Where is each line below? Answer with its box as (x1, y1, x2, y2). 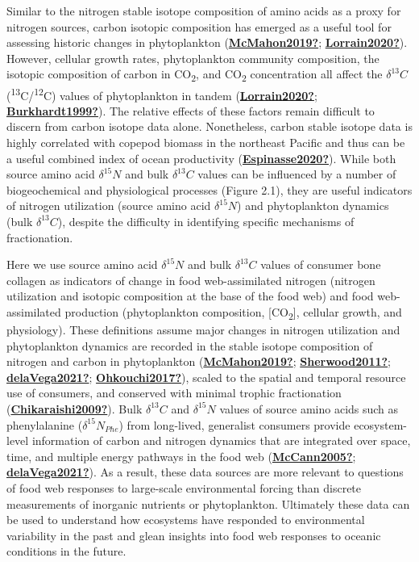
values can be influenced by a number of (197, 166, 396, 182)
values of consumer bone (260, 256, 381, 273)
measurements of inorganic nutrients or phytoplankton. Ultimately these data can (6, 495, 410, 512)
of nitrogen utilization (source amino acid (6, 197, 211, 214)
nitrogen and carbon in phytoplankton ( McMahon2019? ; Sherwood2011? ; (6, 353, 391, 370)
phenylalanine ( (6, 416, 83, 433)
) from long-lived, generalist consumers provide (118, 416, 351, 433)
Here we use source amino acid (6, 256, 158, 273)
